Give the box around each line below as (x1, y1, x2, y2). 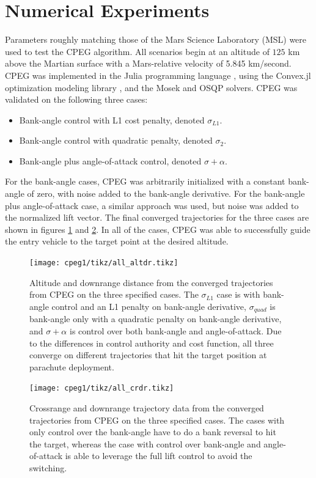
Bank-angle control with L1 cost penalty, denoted (19, 113, 205, 126)
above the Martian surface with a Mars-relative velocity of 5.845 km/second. (5, 57, 292, 70)
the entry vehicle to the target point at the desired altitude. (5, 235, 229, 248)
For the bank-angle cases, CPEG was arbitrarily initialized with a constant (5, 175, 285, 188)
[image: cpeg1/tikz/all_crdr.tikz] (29, 384, 174, 393)
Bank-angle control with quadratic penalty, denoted (19, 134, 213, 147)
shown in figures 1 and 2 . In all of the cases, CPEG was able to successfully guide (5, 222, 310, 235)
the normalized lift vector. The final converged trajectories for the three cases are (5, 211, 309, 224)
